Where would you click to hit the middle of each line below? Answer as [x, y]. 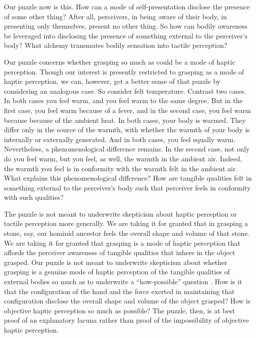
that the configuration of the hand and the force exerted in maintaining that [119, 291]
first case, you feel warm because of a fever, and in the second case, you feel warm [128, 110]
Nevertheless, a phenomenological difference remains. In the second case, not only [127, 149]
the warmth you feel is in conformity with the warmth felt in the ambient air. [121, 168]
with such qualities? [34, 197]
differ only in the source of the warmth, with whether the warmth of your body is [127, 130]
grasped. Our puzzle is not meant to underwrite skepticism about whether [116, 262]
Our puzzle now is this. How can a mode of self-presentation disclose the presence [127, 6]
